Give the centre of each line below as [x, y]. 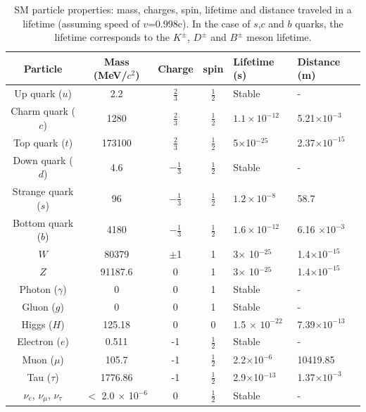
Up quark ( [38, 93]
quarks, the [319, 23]
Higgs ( [37, 324]
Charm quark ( [43, 111]
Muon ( [38, 359]
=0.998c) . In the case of [199, 23]
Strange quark [43, 191]
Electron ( [39, 341]
